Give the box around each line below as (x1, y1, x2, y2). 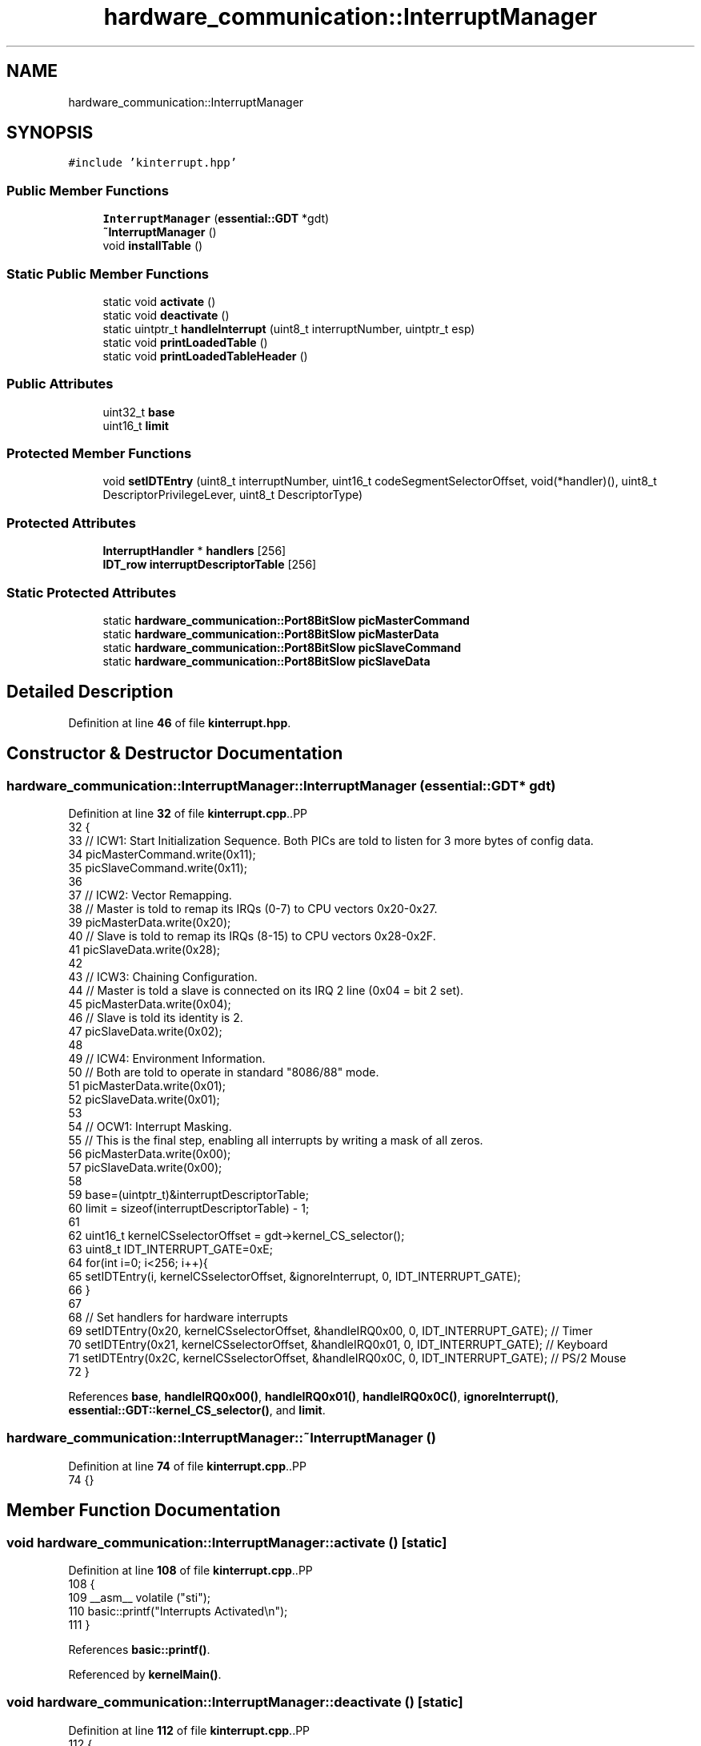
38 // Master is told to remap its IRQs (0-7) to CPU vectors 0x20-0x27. (68, 902, 438, 915)
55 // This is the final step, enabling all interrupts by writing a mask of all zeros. (68, 1133, 483, 1147)
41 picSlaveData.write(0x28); (68, 943, 221, 956)
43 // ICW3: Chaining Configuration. (68, 970, 258, 984)
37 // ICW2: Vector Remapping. (68, 888, 232, 902)
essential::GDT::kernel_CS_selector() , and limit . (68, 1403, 326, 1417)
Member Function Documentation (6, 1500, 281, 1521)
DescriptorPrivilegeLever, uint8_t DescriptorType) (102, 488, 363, 502)
